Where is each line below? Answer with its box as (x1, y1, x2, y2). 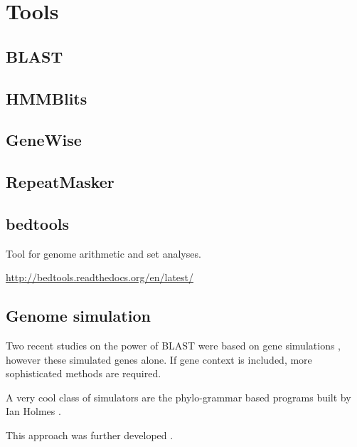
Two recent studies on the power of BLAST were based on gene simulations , (6, 338, 341, 353)
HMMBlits (6, 87, 87, 109)
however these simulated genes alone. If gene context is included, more (6, 352, 312, 367)
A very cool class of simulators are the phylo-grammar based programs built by (6, 389, 351, 404)
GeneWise (6, 129, 82, 151)
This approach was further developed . (6, 428, 174, 443)
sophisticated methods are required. (6, 366, 161, 381)
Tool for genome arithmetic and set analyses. (6, 246, 201, 261)
